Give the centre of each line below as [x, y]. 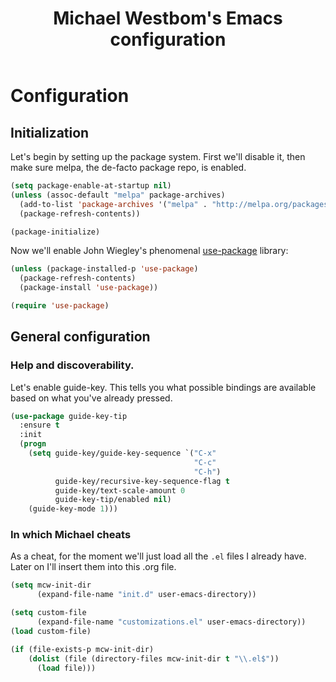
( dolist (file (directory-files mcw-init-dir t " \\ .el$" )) [154, 658]
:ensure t [39, 425]
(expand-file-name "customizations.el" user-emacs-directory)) [171, 622]
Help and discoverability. [72, 365]
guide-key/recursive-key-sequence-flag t [142, 481]
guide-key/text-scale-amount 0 [120, 490]
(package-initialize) [55, 232]
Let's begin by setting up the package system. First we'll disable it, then [158, 156]
